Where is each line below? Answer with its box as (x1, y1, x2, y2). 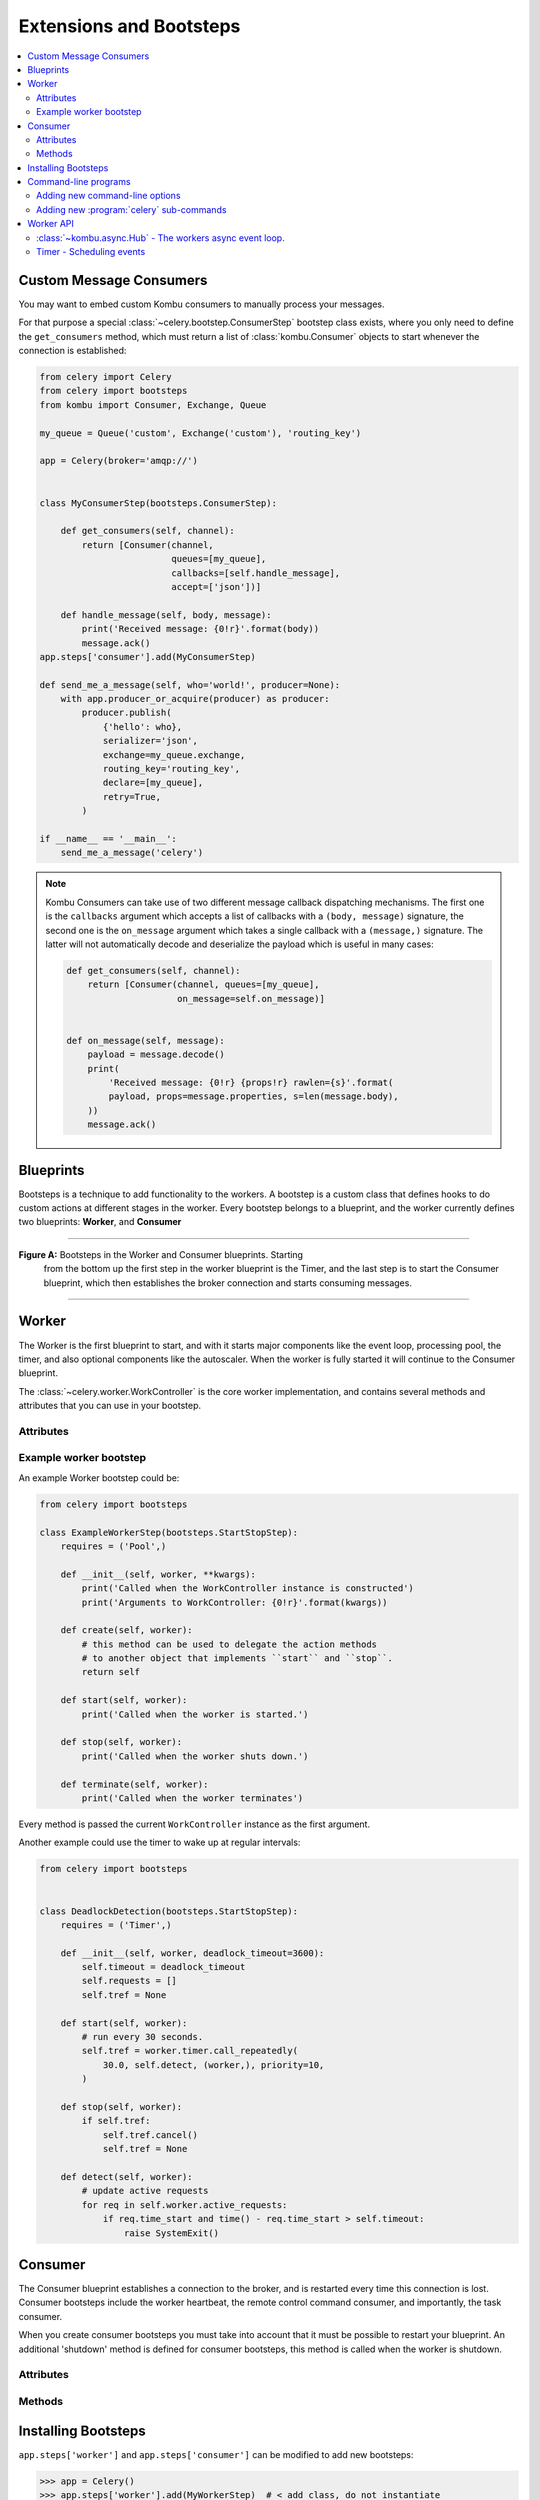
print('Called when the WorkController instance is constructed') (81, 1583, 415, 1594)
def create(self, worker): (60, 1625, 194, 1636)
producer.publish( (81, 707, 172, 719)
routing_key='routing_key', (102, 763, 240, 775)
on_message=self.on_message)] (176, 993, 325, 1004)
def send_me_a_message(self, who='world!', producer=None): (39, 679, 341, 690)
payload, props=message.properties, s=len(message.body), (108, 1091, 399, 1102)
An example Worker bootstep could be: (18, 1471, 180, 1484)
